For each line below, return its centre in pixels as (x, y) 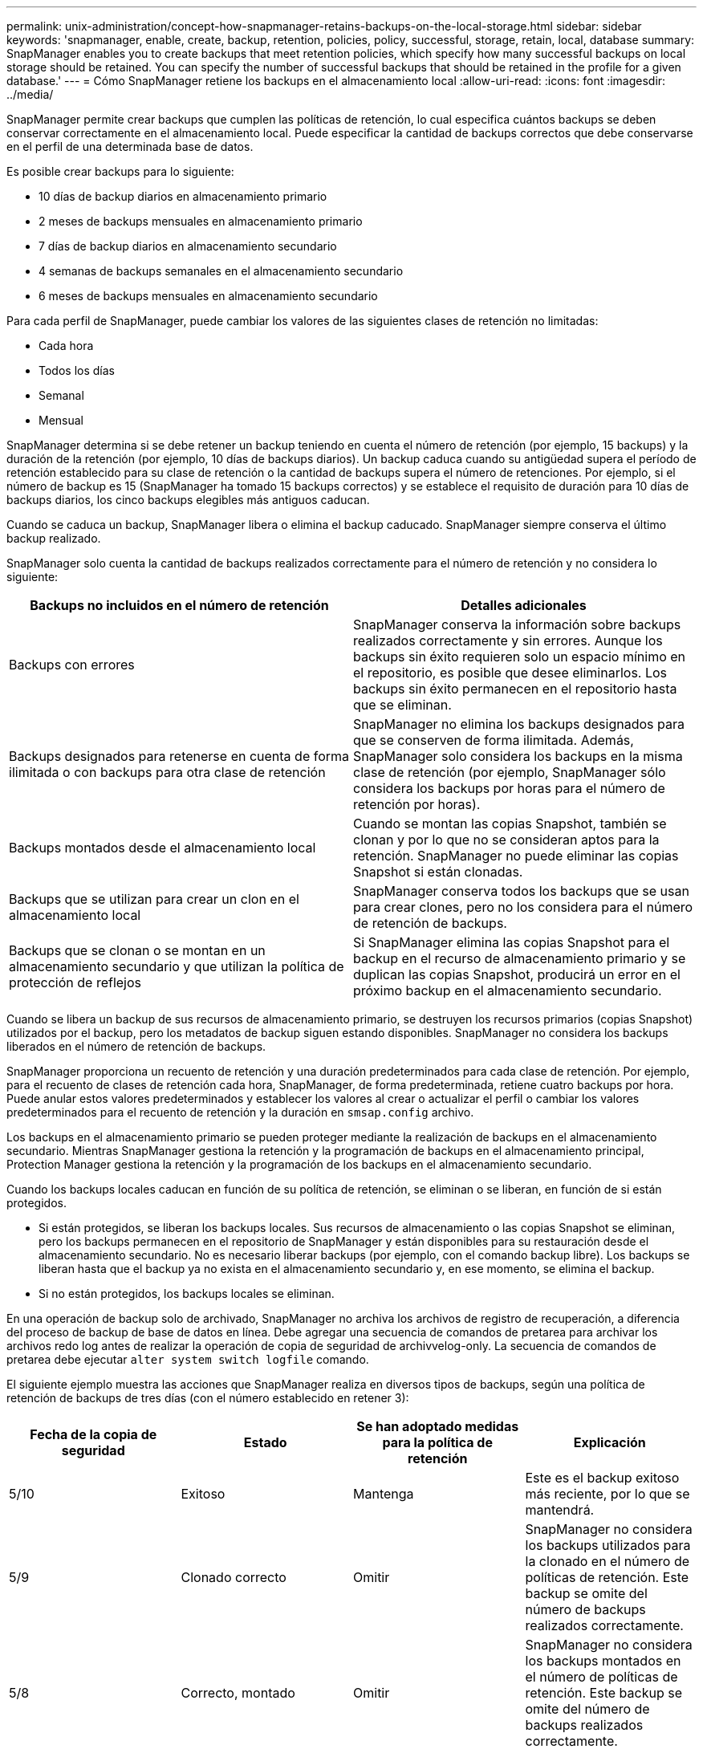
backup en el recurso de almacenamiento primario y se (520, 958)
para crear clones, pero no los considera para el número (523, 907)
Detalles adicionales (524, 605)
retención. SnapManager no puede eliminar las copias (516, 856)
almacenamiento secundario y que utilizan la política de (177, 966)
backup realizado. (54, 538)
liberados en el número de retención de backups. (136, 1046)
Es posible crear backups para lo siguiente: (120, 171)
